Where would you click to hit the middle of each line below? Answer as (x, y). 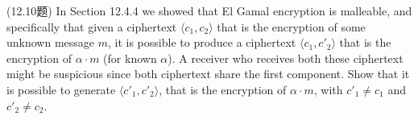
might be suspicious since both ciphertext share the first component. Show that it (208, 74)
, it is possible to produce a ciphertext (202, 42)
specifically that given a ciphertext (92, 26)
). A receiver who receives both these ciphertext (286, 58)
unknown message (51, 42)
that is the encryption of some (291, 26)
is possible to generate (61, 89)
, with (328, 89)
